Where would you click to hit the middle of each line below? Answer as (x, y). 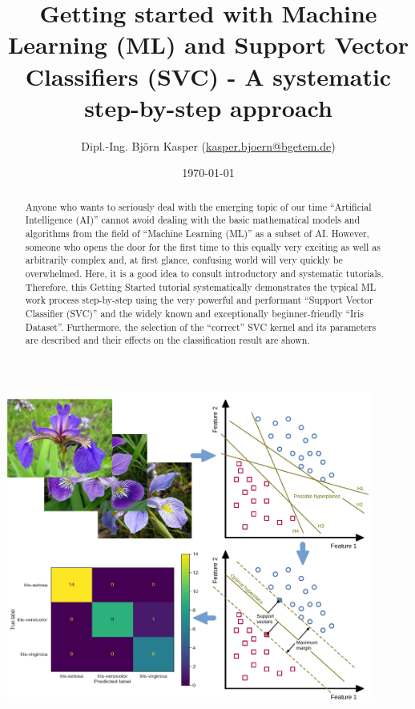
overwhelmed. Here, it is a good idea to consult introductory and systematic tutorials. (204, 273)
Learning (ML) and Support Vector (208, 44)
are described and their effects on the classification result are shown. (167, 340)
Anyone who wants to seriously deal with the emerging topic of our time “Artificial (198, 206)
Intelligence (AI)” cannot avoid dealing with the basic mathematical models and (193, 220)
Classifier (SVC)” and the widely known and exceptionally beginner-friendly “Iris (194, 313)
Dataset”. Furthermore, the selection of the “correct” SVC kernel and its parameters (201, 326)
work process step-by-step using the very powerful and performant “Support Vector (199, 300)
